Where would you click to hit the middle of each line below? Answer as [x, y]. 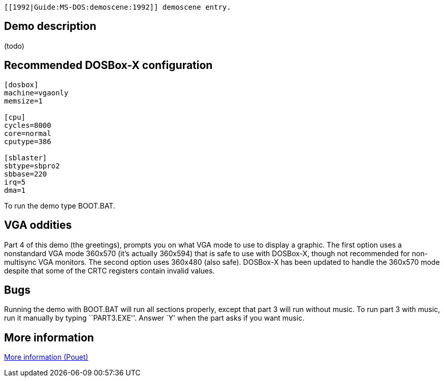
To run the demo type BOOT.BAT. [60, 205]
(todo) [14, 46]
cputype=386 [28, 141]
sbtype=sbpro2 [32, 166]
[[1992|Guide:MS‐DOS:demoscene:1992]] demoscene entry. [118, 7]
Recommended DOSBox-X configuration [108, 65]
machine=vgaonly [36, 93]
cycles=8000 [28, 125]
